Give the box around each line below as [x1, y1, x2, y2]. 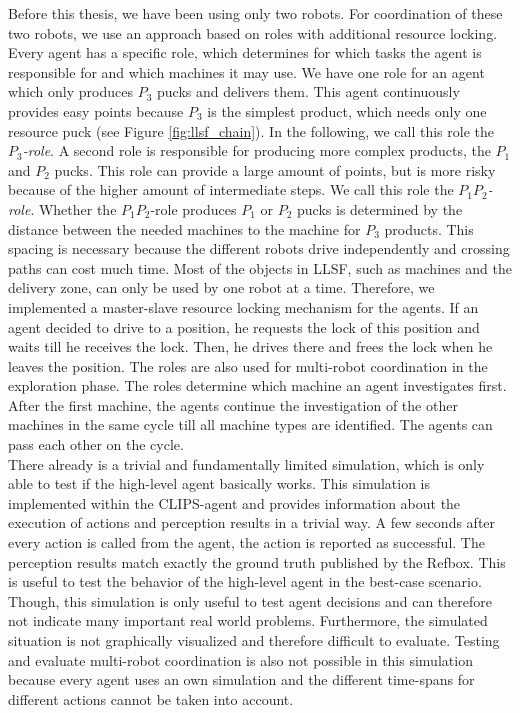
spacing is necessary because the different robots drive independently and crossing [8, 238, 510, 259]
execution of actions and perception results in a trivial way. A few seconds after [8, 512, 496, 533]
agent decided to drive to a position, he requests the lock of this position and [8, 316, 480, 337]
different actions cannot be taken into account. [8, 688, 294, 709]
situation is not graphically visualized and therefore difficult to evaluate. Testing [8, 630, 500, 650]
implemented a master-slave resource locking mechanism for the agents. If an [8, 296, 479, 317]
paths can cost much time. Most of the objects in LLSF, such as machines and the [8, 257, 512, 278]
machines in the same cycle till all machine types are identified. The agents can [8, 414, 493, 435]
